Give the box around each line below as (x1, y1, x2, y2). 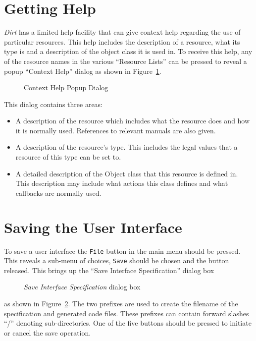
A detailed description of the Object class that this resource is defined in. (15, 168, 238, 178)
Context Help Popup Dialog (24, 82, 108, 93)
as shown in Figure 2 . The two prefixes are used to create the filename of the (4, 298, 238, 309)
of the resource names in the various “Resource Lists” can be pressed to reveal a (4, 56, 247, 66)
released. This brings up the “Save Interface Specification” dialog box (4, 265, 214, 275)
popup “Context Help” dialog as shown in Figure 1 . (4, 65, 161, 76)
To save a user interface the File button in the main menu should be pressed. (4, 245, 241, 256)
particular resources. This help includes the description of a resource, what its (4, 36, 240, 47)
